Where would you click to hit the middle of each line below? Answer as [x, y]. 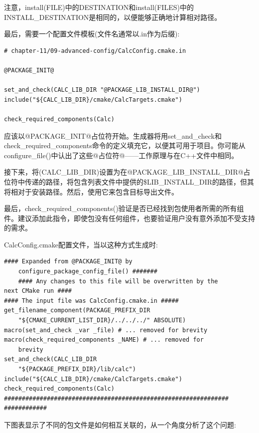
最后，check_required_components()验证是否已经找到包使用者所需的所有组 [124, 208]
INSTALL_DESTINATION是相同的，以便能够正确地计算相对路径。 [113, 17]
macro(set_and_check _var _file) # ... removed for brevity [106, 330]
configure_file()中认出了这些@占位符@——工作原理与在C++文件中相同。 [121, 155]
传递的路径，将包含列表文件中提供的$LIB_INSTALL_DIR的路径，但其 [139, 181]
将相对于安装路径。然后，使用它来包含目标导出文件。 [91, 191]
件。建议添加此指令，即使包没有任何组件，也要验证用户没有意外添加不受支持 [129, 218]
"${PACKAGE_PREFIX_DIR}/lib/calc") [77, 369]
